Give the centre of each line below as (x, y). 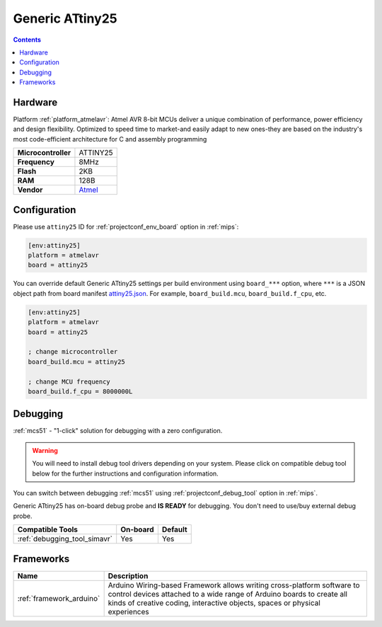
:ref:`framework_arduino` (59, 598)
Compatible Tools (47, 529)
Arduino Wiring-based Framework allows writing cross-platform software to (234, 585)
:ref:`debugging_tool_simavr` (65, 539)
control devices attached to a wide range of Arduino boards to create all (228, 594)
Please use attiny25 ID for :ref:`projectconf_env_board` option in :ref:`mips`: (126, 226)
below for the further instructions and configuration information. (125, 473)
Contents (27, 40)
